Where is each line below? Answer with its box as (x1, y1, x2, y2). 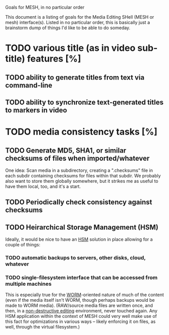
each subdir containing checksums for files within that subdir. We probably (5, 172, 161, 178)
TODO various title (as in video (5, 42, 136, 54)
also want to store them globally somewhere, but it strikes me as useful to (5, 178, 158, 184)
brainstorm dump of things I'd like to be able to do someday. (5, 25, 131, 31)
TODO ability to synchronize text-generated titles (5, 98, 164, 106)
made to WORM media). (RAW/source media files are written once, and (5, 302, 153, 309)
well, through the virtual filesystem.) (5, 324, 80, 330)
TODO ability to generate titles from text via (5, 73, 145, 82)
